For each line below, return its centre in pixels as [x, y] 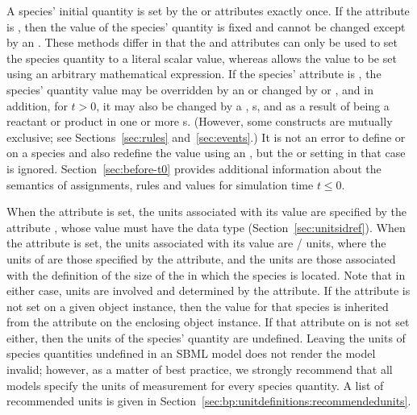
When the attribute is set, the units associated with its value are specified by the [207, 212]
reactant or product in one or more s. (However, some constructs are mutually [200, 121]
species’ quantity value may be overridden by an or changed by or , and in [190, 89]
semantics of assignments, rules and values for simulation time [160, 184]
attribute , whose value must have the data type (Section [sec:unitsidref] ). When [206, 227]
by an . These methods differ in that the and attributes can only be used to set [202, 42]
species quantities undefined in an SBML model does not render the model [191, 353]
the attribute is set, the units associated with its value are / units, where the [196, 243]
